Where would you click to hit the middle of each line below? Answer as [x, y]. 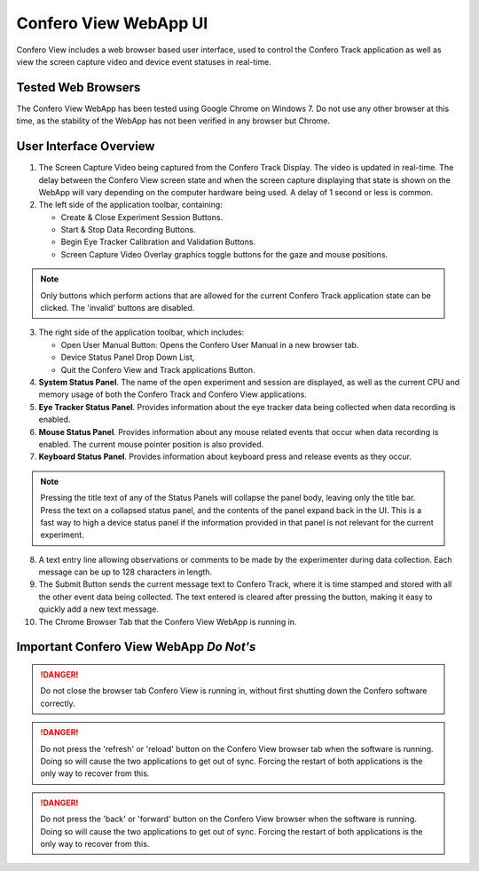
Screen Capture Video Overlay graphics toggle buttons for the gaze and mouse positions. [224, 254]
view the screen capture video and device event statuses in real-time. [144, 61]
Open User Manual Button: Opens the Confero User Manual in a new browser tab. [210, 344]
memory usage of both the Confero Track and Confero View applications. [173, 394]
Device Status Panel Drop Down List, [128, 357]
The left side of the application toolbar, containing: [131, 205]
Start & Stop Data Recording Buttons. [128, 230]
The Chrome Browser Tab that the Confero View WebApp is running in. [168, 622]
